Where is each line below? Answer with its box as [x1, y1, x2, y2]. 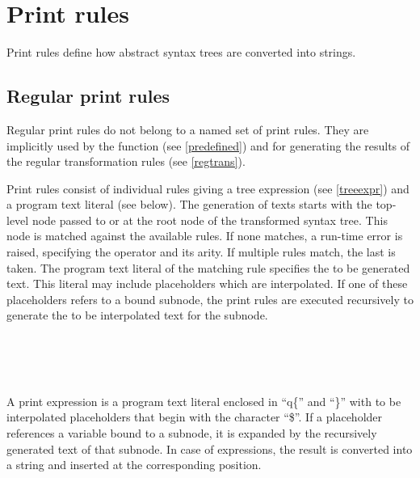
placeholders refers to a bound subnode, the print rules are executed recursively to [6, 290, 414, 307]
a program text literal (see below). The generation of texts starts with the [6, 196, 372, 213]
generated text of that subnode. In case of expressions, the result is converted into [6, 440, 413, 457]
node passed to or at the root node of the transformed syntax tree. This [31, 211, 388, 228]
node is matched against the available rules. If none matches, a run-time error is [6, 227, 403, 244]
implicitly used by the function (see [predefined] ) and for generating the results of [6, 137, 410, 154]
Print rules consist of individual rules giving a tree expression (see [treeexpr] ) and [6, 180, 409, 197]
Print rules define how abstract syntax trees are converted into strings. [6, 44, 356, 61]
